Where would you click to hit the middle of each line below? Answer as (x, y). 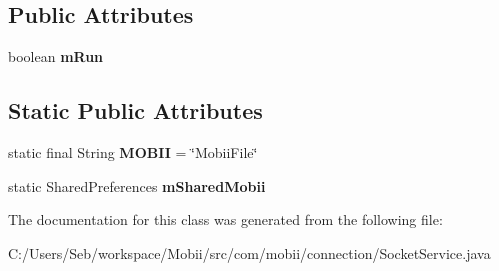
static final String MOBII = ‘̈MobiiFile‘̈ (133, 152)
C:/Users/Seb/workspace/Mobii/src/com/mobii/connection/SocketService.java (249, 252)
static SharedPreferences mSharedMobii (137, 185)
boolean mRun (56, 56)
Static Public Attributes (135, 110)
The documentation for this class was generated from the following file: (225, 219)
